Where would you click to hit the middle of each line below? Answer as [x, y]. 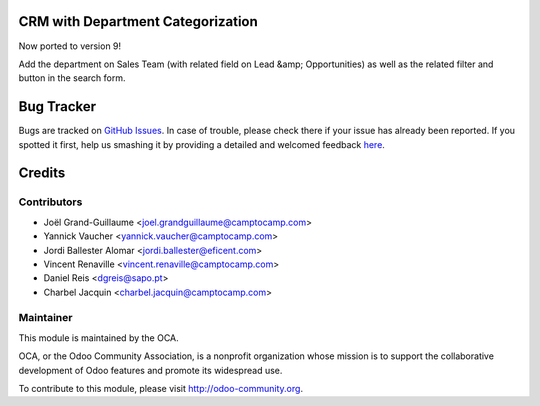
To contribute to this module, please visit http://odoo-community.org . [161, 389]
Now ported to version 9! [70, 46]
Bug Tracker [57, 106]
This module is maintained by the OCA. [98, 337]
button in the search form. [72, 78]
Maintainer [45, 318]
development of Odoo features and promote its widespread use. [150, 370]
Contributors [50, 202]
